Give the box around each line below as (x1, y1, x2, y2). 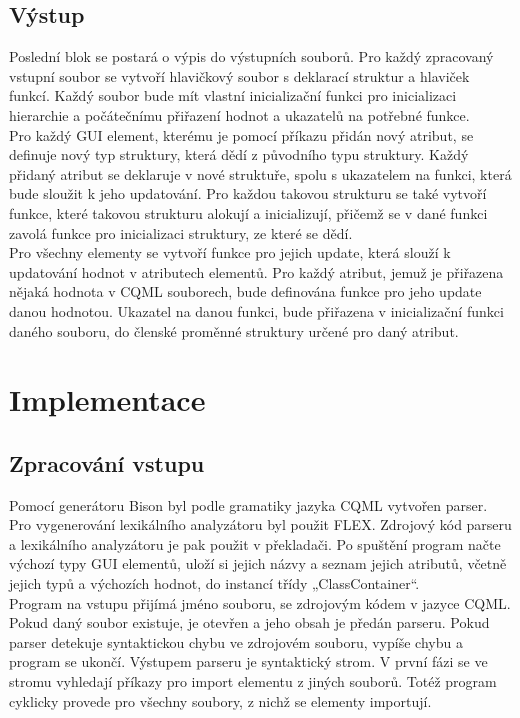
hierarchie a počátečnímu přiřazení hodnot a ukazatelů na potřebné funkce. (9, 104, 470, 125)
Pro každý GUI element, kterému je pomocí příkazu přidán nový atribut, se (9, 124, 474, 145)
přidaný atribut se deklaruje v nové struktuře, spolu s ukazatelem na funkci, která (9, 163, 512, 184)
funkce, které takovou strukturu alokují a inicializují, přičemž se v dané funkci (9, 202, 488, 223)
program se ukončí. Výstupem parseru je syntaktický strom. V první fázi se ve (9, 651, 488, 672)
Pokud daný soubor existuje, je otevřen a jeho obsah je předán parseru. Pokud (9, 612, 490, 633)
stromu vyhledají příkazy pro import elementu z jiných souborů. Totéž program (9, 671, 497, 692)
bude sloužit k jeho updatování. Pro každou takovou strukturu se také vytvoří (9, 183, 487, 204)
